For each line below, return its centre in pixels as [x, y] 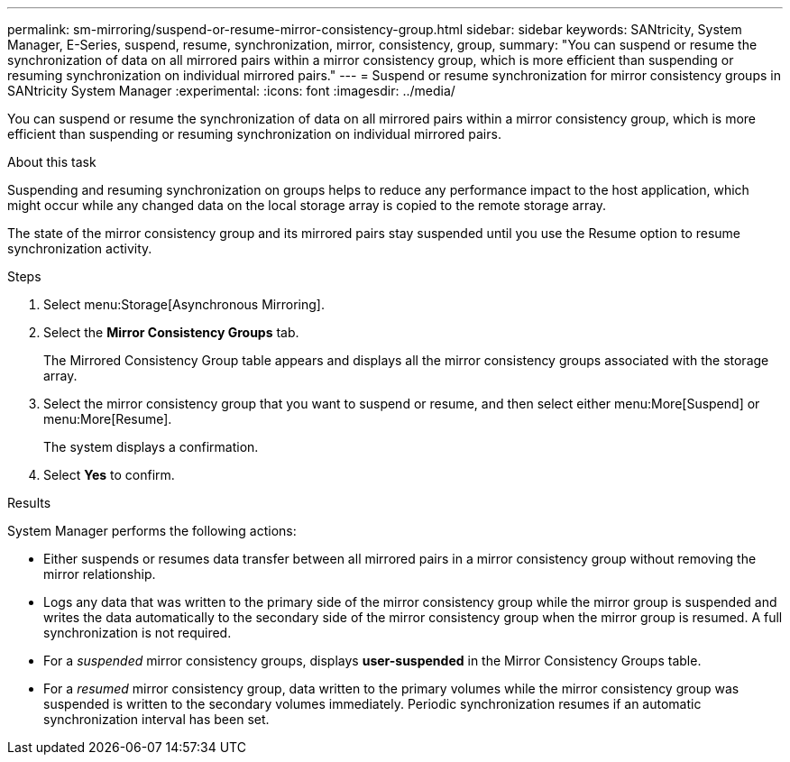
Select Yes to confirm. [109, 475]
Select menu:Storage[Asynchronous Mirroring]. [184, 304]
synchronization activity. [80, 248]
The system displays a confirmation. [151, 447]
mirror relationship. [100, 574]
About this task [52, 162]
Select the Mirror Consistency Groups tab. [171, 332]
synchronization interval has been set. [156, 719]
